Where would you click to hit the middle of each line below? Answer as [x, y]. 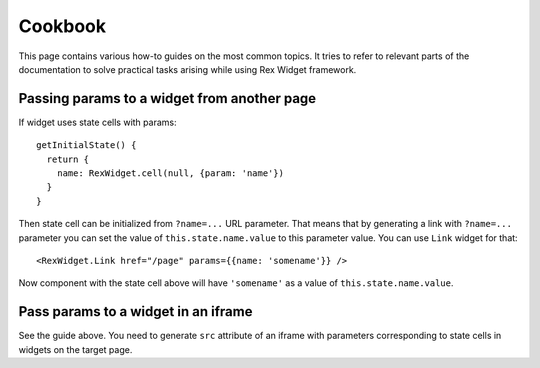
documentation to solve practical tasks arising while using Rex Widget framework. [187, 69]
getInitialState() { [86, 145]
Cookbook [62, 26]
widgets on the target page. [75, 349]
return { [68, 159]
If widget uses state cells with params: [97, 122]
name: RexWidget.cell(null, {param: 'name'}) [170, 173]
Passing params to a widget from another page [167, 98]
